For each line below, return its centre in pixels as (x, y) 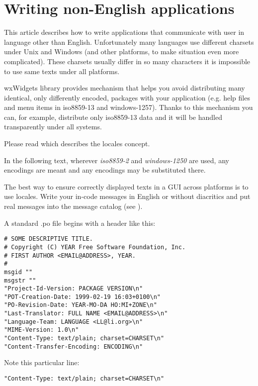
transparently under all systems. (53, 127)
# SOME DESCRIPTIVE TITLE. (48, 239)
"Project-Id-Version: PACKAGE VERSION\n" (74, 289)
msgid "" (18, 272)
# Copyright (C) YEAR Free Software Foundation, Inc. (95, 247)
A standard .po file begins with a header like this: (80, 223)
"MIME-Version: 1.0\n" (42, 330)
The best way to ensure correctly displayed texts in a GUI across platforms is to (126, 186)
